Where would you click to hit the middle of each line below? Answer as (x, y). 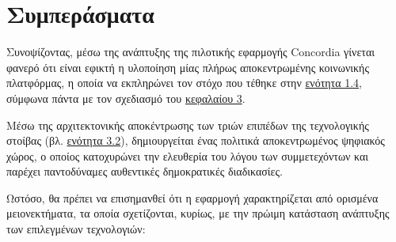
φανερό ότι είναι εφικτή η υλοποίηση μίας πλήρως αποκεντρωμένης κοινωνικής (188, 67)
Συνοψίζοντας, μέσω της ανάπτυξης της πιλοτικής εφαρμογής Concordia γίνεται (190, 52)
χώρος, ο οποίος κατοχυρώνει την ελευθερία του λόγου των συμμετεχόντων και (188, 155)
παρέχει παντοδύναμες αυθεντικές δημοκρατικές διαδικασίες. (145, 171)
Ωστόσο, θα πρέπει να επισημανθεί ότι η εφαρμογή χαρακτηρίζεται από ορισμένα (192, 197)
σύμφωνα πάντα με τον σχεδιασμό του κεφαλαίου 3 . (126, 98)
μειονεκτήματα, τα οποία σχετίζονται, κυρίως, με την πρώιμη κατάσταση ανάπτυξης (198, 213)
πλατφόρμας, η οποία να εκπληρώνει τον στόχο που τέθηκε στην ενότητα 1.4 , (185, 83)
